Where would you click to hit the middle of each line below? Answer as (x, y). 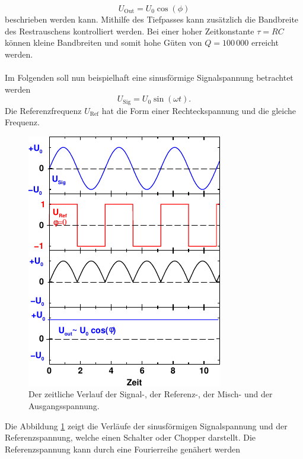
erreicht (265, 42)
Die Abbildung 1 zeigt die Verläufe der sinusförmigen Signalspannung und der (146, 425)
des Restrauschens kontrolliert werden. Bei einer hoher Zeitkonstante (130, 31)
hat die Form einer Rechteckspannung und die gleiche (199, 110)
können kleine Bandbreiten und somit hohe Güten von (103, 42)
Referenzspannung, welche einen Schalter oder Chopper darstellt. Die (130, 437)
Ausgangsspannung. (64, 405)
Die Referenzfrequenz (43, 110)
